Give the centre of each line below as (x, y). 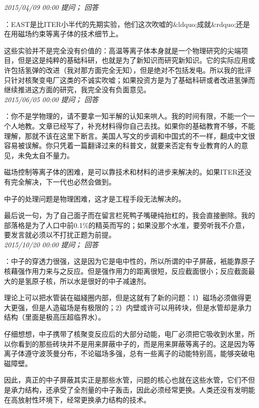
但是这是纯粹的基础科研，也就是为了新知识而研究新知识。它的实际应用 (133, 60)
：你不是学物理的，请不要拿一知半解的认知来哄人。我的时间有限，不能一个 (126, 116)
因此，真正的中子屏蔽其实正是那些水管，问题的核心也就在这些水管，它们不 (126, 380)
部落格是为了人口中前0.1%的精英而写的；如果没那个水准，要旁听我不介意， (127, 225)
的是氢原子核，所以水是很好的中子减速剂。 (80, 281)
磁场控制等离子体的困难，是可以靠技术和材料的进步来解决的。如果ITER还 (124, 172)
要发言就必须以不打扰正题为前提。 (60, 235)
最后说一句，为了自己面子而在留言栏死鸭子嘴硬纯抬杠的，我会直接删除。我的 (129, 215)
